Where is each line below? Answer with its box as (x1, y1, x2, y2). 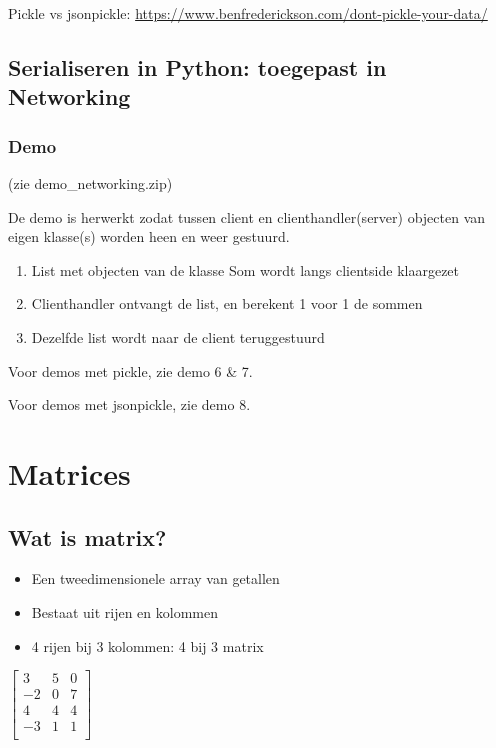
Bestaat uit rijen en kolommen (31, 601, 218, 622)
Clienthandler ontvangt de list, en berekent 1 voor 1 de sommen (31, 293, 423, 314)
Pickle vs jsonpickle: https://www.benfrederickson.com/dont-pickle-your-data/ (8, 3, 488, 23)
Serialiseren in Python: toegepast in (8, 51, 387, 82)
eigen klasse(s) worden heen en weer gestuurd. (8, 226, 290, 247)
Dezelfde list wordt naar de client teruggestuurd (31, 326, 325, 347)
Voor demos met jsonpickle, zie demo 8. (8, 394, 251, 415)
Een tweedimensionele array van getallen (31, 568, 280, 589)
